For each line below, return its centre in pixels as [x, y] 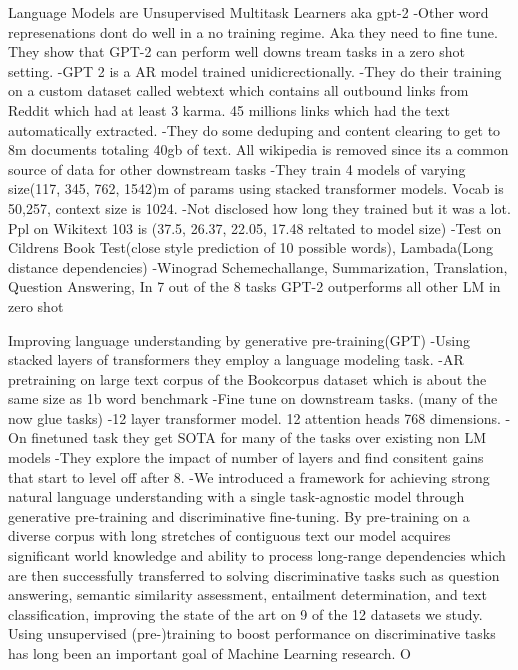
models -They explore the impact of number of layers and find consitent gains [246, 457]
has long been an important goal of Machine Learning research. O [210, 653]
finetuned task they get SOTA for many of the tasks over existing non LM [259, 437]
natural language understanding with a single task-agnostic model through [236, 496]
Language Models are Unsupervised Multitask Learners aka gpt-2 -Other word [248, 12]
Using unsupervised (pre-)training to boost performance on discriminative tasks [252, 633]
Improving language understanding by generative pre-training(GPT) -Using [239, 339]
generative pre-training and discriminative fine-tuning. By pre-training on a [239, 515]
